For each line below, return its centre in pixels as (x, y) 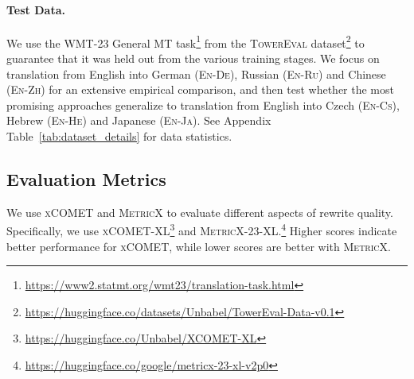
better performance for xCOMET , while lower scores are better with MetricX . (199, 246)
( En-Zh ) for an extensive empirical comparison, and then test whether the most (200, 89)
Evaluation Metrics (86, 179)
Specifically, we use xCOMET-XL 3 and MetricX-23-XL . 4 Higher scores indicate (202, 230)
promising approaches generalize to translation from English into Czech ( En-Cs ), (203, 104)
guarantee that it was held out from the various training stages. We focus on (193, 58)
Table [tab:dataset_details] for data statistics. (119, 136)
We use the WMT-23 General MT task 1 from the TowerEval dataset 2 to (186, 41)
